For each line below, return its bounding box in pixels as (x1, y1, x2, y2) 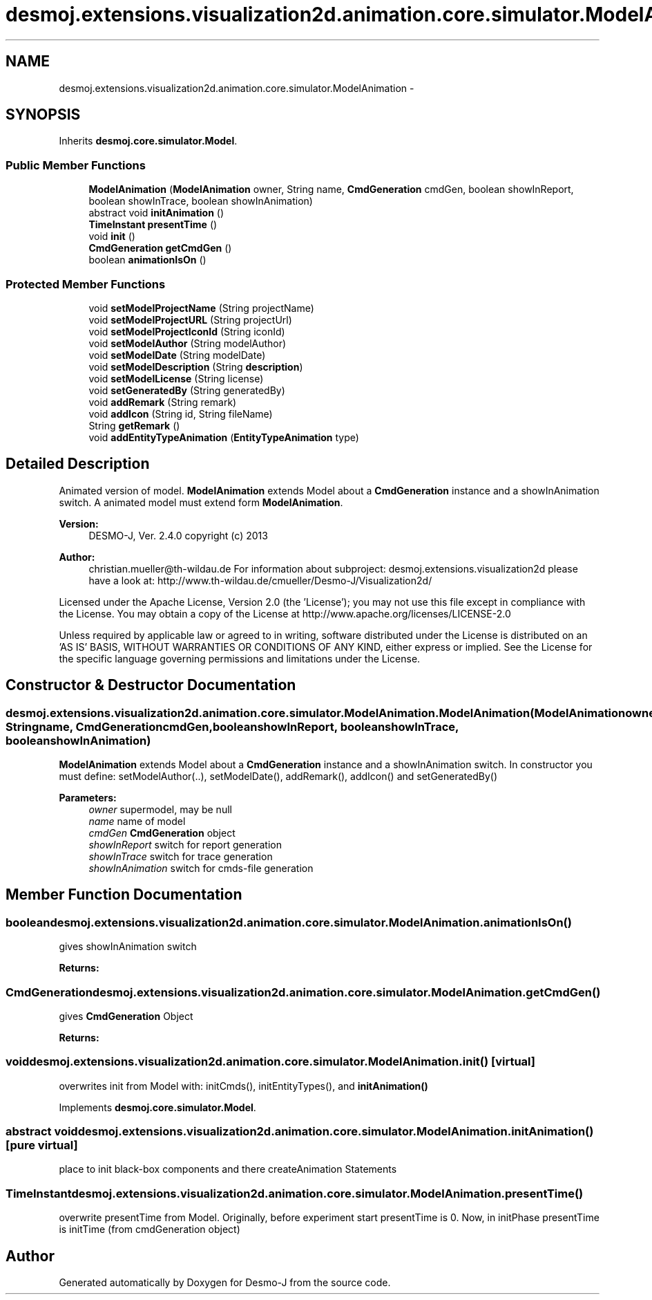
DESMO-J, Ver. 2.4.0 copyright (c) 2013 (88, 529, 268, 541)
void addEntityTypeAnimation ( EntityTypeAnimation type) (88, 431, 359, 443)
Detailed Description (6, 455, 150, 473)
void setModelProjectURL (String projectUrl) (88, 313, 292, 326)
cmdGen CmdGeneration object (88, 827, 236, 839)
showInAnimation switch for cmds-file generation (88, 862, 314, 874)
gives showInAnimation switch (59, 940, 197, 953)
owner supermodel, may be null (88, 804, 232, 815)
